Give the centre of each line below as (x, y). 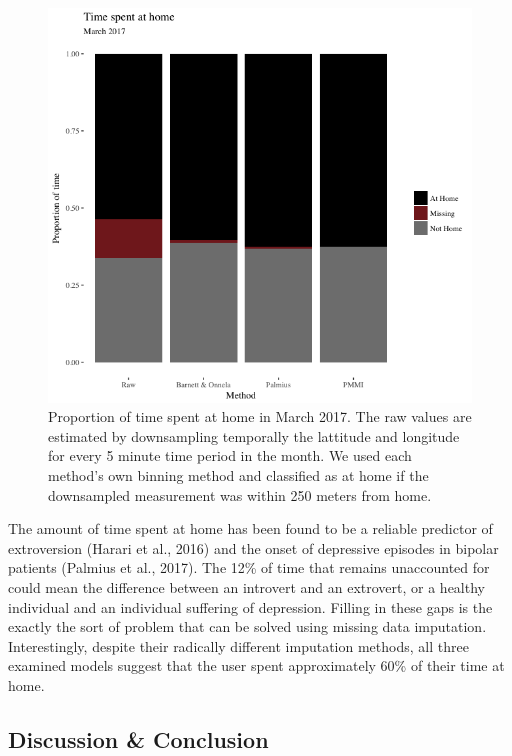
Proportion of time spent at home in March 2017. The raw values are (260, 416)
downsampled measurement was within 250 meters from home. (240, 494)
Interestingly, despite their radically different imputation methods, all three (238, 645)
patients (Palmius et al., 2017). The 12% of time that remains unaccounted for (249, 567)
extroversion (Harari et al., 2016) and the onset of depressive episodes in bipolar (253, 547)
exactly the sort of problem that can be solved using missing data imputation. (247, 626)
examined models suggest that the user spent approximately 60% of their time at (256, 665)
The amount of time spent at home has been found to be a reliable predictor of (250, 528)
